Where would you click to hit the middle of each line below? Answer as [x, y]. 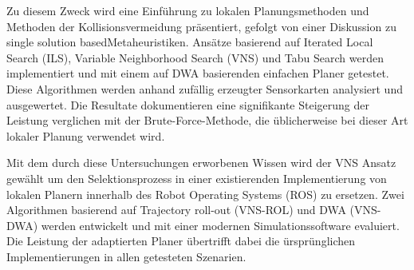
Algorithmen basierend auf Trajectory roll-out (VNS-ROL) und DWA [176, 210]
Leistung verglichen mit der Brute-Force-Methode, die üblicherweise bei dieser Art [207, 120]
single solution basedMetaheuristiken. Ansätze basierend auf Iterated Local [190, 42]
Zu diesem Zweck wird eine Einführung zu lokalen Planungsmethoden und [188, 10]
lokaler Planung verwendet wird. [86, 135]
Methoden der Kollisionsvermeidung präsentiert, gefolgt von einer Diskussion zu [201, 26]
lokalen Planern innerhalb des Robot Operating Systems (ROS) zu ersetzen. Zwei [205, 194]
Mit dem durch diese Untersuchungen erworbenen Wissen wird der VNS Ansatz [201, 163]
